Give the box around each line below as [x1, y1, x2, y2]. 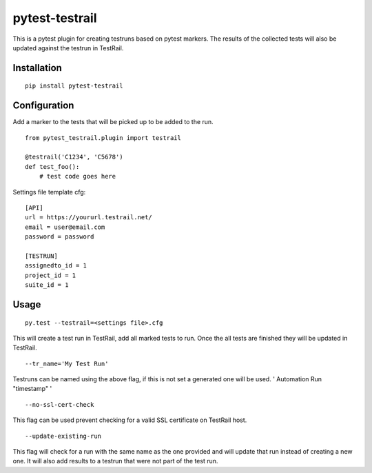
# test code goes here [39, 172, 116, 181]
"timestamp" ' [12, 385, 52, 393]
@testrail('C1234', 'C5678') [25, 153, 123, 161]
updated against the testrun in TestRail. [12, 43, 124, 52]
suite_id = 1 [25, 281, 69, 289]
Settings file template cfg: [12, 188, 86, 196]
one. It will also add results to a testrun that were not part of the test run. [12, 457, 218, 465]
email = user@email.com [25, 223, 105, 231]
